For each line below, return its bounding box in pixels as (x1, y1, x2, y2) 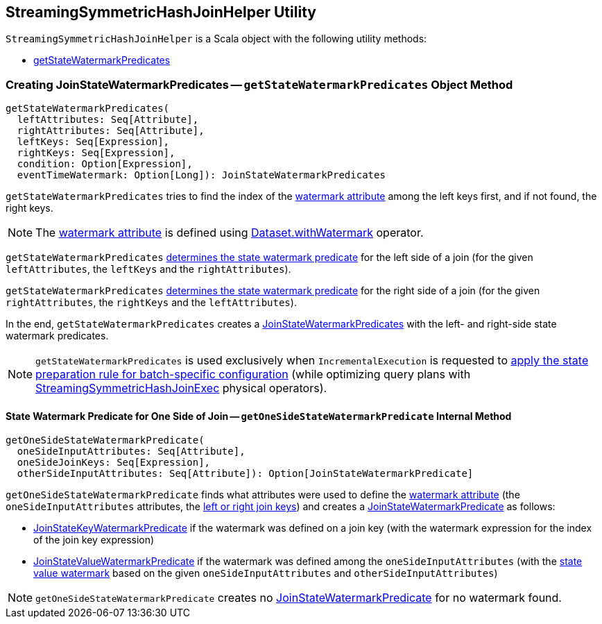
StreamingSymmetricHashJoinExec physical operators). (35, 381, 327, 396)
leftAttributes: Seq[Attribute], (17, 114, 199, 126)
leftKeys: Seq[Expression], (17, 136, 170, 148)
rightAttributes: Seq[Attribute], (17, 125, 205, 137)
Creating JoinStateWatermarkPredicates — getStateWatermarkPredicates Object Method (6, 77, 513, 92)
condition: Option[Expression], (17, 158, 193, 170)
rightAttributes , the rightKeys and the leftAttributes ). (6, 296, 297, 309)
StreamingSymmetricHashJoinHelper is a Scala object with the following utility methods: (6, 33, 427, 45)
